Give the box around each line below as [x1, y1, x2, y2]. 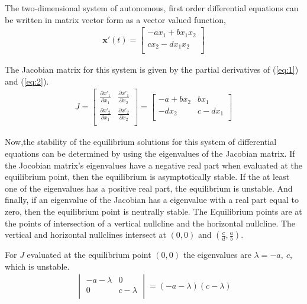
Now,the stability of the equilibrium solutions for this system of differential [5, 135, 277, 148]
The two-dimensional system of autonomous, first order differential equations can [5, 2, 299, 14]
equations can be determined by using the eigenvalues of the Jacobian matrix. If [5, 147, 295, 159]
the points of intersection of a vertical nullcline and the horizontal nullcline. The [5, 216, 296, 229]
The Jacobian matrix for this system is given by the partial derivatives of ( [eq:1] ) [5, 63, 299, 76]
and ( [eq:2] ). [5, 75, 49, 87]
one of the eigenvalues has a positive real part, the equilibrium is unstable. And [5, 182, 293, 194]
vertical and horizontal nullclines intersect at [5, 228, 166, 241]
